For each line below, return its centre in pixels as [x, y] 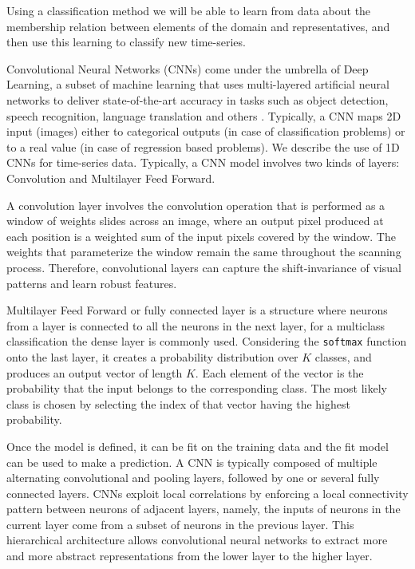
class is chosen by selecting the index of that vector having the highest [178, 403]
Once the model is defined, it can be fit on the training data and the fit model [198, 446]
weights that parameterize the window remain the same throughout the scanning [204, 252]
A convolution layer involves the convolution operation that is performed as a [196, 205]
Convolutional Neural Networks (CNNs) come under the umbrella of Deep [188, 68]
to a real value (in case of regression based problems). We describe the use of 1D [203, 146]
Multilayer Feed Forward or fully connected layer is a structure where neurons [197, 310]
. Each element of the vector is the [279, 372]
